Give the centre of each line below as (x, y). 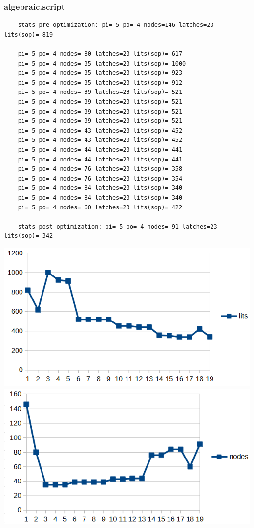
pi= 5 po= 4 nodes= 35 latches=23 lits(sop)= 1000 (102, 63)
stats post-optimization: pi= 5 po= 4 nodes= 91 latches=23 (117, 226)
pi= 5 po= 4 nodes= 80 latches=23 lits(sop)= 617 (100, 54)
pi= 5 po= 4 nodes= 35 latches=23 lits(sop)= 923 (100, 73)
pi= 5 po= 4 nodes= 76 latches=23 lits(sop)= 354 (100, 178)
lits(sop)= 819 (29, 34)
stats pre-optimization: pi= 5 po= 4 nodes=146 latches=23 (116, 25)
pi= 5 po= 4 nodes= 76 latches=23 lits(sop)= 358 (100, 169)
